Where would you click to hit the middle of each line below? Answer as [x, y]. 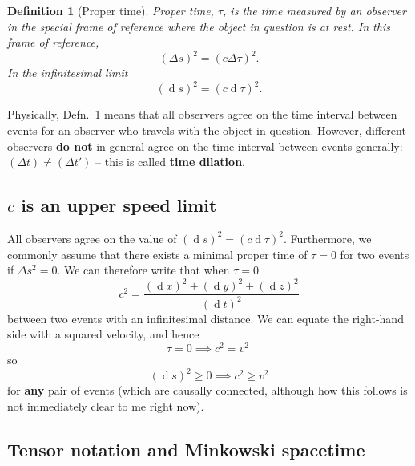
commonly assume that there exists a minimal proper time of [157, 254]
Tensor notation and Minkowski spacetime [186, 449]
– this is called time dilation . [170, 162]
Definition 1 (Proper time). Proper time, [111, 10]
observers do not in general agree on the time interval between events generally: [205, 146]
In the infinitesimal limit [68, 73]
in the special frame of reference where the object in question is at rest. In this [199, 26]
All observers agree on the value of [92, 238]
